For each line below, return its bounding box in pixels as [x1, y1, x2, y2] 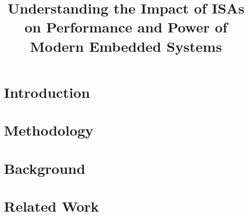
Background [4, 158, 86, 178]
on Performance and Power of [24, 17, 228, 37]
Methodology [4, 120, 93, 140]
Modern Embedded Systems [30, 36, 222, 56]
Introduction [4, 82, 90, 102]
